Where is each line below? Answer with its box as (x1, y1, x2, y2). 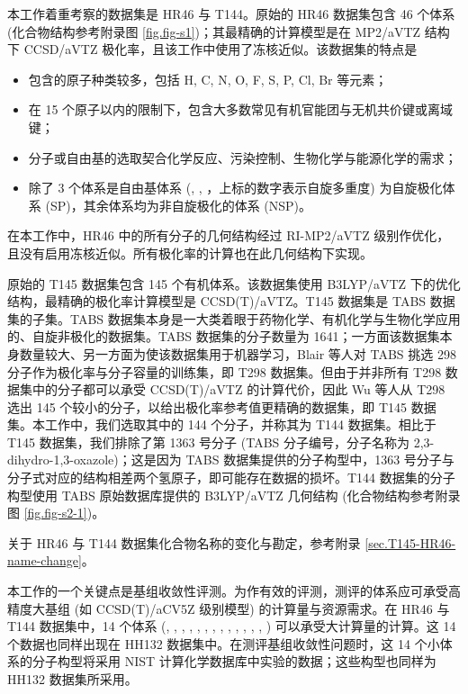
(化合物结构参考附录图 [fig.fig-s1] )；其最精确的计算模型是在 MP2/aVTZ (7, 22, 421, 41)
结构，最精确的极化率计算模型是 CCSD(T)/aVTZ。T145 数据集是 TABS (7, 292, 427, 311)
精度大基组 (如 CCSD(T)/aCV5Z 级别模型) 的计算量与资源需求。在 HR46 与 (7, 599, 450, 617)
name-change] (7, 551, 82, 570)
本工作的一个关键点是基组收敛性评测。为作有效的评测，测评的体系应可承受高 (7, 581, 461, 600)
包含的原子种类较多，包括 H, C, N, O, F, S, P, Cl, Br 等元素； (28, 69, 388, 88)
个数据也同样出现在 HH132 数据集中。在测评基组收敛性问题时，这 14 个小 (7, 634, 440, 653)
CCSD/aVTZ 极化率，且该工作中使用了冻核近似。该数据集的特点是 (23, 40, 418, 59)
